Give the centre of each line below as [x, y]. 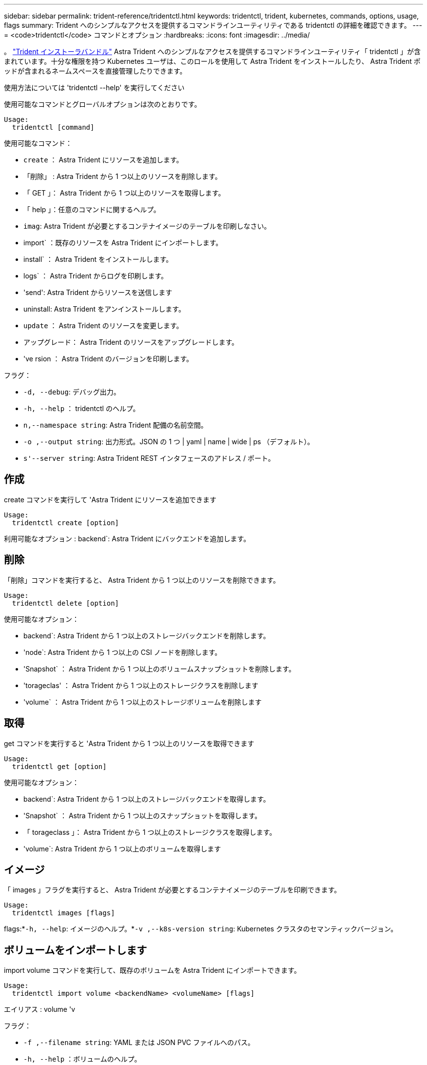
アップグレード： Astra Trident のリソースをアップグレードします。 [131, 342]
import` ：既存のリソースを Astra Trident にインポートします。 [123, 243]
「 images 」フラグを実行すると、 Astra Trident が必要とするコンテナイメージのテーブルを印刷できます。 [173, 890]
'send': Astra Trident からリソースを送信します [98, 292]
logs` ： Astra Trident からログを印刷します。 [96, 276]
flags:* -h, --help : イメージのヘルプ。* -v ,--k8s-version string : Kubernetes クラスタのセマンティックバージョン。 [201, 929]
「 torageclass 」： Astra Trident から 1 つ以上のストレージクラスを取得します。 [150, 832]
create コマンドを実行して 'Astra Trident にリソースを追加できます [110, 499]
